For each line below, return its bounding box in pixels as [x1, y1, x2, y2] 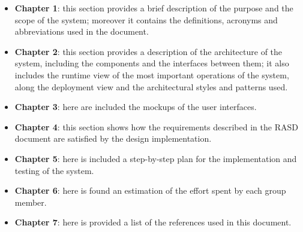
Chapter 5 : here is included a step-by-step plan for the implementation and [14, 152, 297, 164]
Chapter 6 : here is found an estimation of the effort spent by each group [14, 184, 286, 197]
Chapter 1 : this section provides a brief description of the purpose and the [14, 2, 293, 14]
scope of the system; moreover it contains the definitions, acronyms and [14, 13, 278, 26]
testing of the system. [14, 164, 94, 176]
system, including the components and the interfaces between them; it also [14, 57, 289, 69]
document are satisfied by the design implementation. [14, 132, 212, 145]
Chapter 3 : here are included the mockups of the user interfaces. [14, 100, 257, 113]
